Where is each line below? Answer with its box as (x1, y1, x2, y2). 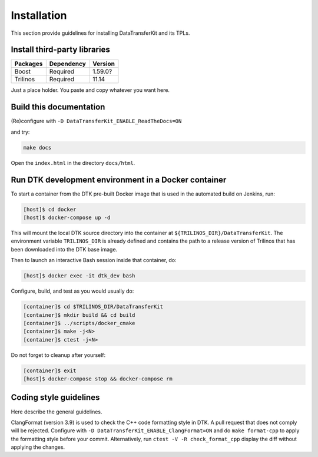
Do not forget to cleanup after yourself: (11, 351, 106, 359)
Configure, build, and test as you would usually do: (11, 287, 134, 294)
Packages (14, 59, 43, 68)
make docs (23, 144, 52, 151)
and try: (11, 128, 30, 135)
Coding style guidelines (11, 392, 100, 403)
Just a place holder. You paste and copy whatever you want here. (11, 87, 170, 94)
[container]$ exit (23, 367, 77, 374)
